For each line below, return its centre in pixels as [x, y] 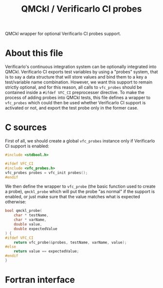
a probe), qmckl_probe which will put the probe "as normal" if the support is [80, 192]
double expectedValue [35, 229]
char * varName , [30, 220]
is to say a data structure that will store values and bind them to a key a [76, 77]
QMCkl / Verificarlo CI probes [81, 9]
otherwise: [16, 202]
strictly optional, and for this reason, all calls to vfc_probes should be [73, 87]
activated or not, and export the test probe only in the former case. [72, 108]
